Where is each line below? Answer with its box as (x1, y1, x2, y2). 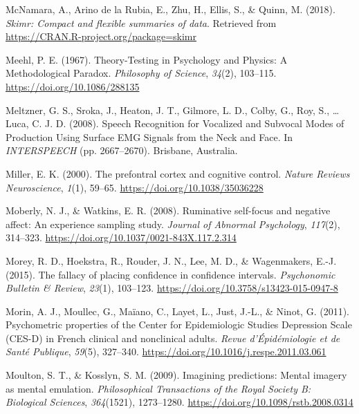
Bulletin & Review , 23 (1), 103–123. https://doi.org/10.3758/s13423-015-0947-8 (6, 281, 338, 295)
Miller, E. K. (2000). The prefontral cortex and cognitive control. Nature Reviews (6, 166, 350, 180)
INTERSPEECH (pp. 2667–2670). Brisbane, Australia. (6, 143, 238, 158)
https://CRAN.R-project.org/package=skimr (6, 29, 197, 44)
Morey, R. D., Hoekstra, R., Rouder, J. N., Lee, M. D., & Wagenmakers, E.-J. (6, 253, 337, 267)
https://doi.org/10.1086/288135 (6, 79, 140, 93)
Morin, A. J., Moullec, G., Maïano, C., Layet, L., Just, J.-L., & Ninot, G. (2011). (6, 303, 349, 318)
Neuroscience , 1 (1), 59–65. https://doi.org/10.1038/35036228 (6, 180, 264, 194)
